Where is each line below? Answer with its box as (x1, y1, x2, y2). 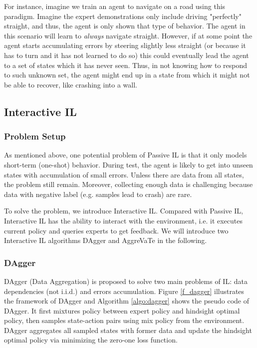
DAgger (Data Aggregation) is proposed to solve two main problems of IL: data (4, 275, 248, 286)
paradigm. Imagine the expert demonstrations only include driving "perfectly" (4, 10, 242, 21)
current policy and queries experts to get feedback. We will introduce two (4, 225, 229, 235)
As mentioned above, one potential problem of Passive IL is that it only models (4, 149, 247, 160)
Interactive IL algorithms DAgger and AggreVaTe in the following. (4, 235, 207, 245)
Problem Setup (4, 130, 66, 142)
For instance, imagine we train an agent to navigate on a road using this (4, 1, 226, 11)
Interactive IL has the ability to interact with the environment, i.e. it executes (4, 215, 243, 225)
